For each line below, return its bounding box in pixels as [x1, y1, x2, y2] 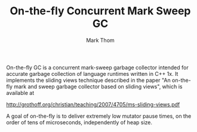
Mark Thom [86, 36, 115, 44]
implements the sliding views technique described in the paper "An [6, 76, 171, 84]
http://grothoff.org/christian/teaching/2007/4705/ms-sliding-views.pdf [6, 100, 180, 108]
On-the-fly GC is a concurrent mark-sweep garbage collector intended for [6, 64, 189, 71]
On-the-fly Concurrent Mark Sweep [10, 4, 191, 18]
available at [6, 89, 35, 96]
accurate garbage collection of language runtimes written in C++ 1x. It [6, 70, 178, 77]
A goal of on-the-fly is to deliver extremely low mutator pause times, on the [6, 112, 192, 119]
